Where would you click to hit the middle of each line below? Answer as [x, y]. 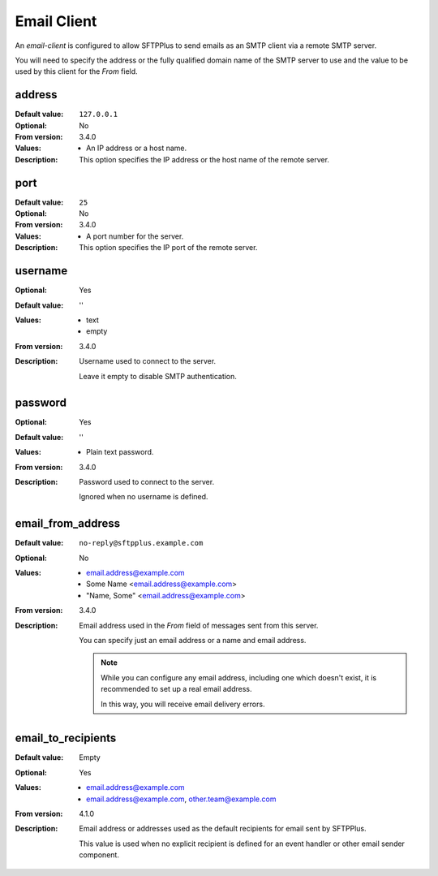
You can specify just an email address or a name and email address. [193, 641]
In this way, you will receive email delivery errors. [183, 704]
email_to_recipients [66, 738]
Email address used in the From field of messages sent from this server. [199, 625]
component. [99, 855]
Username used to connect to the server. [148, 361]
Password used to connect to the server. [147, 481]
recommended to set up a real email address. [176, 689]
